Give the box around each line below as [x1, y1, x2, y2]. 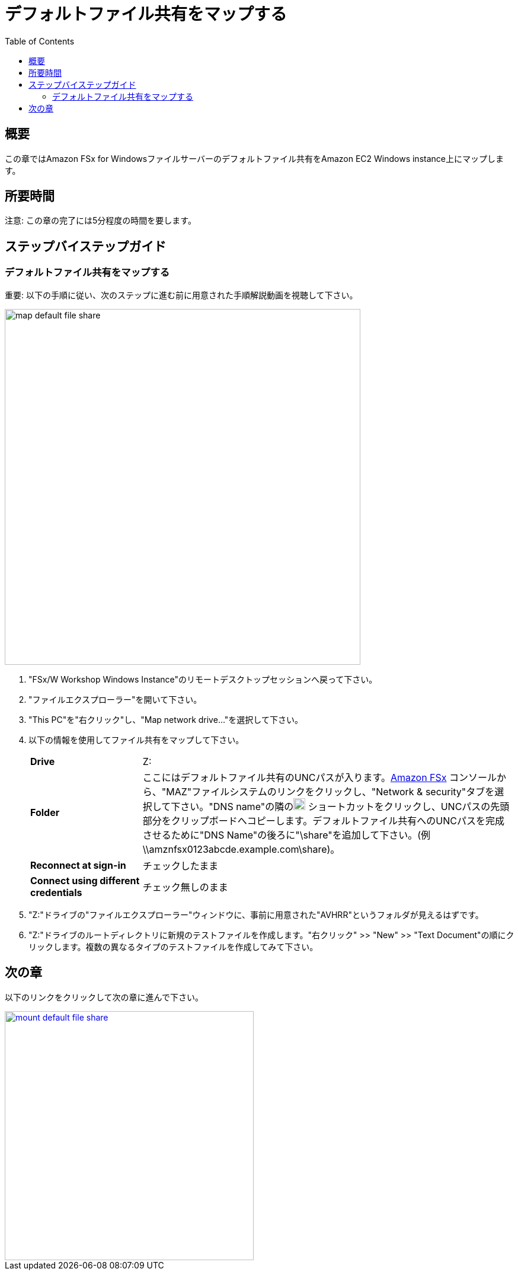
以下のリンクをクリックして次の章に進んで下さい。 [5, 992, 203, 1002]
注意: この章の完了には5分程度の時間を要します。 [5, 215, 196, 226]
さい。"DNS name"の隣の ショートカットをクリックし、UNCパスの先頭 [180, 800, 510, 812]
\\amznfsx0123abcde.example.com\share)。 [142, 843, 340, 855]
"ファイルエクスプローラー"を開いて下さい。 [28, 694, 202, 705]
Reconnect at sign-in [30, 859, 126, 871]
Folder [30, 807, 60, 819]
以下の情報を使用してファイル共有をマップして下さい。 [28, 734, 244, 745]
